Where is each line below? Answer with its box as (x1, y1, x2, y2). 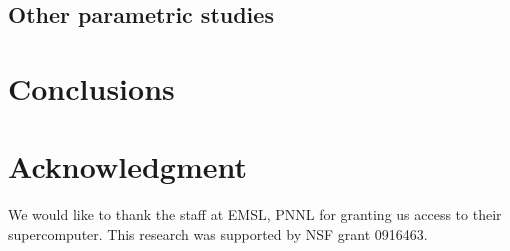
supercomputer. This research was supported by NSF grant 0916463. (8, 223, 428, 244)
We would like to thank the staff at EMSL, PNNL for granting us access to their (8, 204, 502, 225)
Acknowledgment (8, 146, 247, 187)
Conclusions (8, 67, 175, 108)
